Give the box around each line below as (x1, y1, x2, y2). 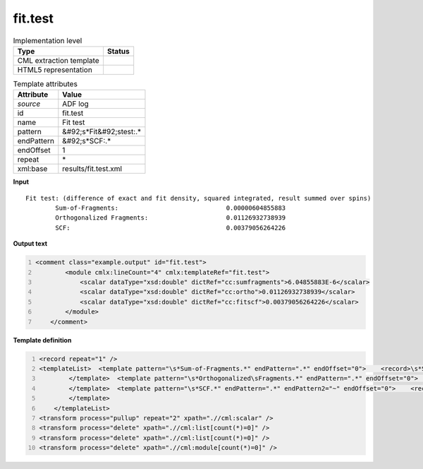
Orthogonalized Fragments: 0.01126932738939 (55, 214, 286, 222)
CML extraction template (17, 55, 99, 65)
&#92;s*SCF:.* (62, 136, 111, 146)
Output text (13, 239, 48, 248)
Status (106, 46, 130, 56)
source (17, 99, 41, 109)
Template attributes (13, 79, 78, 89)
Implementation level (13, 35, 82, 45)
